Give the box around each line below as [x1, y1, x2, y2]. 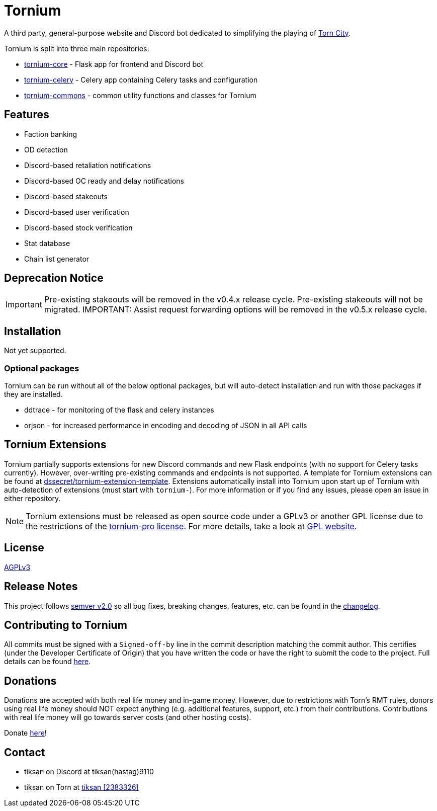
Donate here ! [4, 728, 47, 738]
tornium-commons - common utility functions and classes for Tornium [24, 91, 256, 100]
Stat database [24, 238, 70, 248]
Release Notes [4, 580, 78, 593]
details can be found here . [4, 657, 91, 666]
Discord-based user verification [24, 207, 129, 216]
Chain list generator [24, 254, 90, 263]
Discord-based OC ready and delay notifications [24, 176, 184, 185]
